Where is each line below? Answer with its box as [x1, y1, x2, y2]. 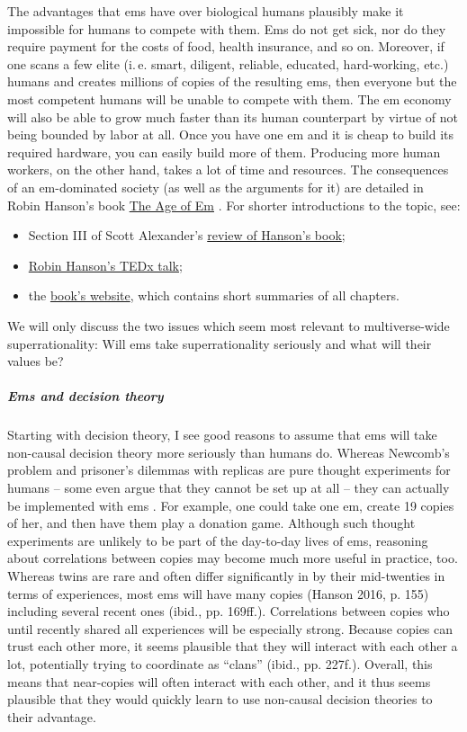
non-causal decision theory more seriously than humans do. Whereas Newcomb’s [7, 442, 450, 461]
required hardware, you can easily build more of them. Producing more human [7, 142, 441, 161]
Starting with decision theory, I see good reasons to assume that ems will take [7, 425, 437, 444]
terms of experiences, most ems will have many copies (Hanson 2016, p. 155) [7, 584, 429, 603]
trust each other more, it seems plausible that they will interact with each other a [7, 637, 458, 656]
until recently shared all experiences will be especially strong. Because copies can [7, 619, 454, 638]
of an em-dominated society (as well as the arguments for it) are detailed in [7, 177, 424, 196]
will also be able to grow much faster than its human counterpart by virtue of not [7, 107, 458, 126]
